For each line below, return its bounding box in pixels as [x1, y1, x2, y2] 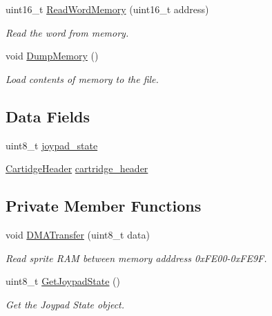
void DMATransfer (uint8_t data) [6, 227, 150, 241]
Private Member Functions [6, 195, 202, 216]
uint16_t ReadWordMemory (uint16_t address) [6, 2, 209, 16]
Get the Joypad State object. [6, 297, 125, 311]
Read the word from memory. [6, 25, 129, 39]
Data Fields [6, 105, 90, 127]
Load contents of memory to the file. [6, 71, 159, 86]
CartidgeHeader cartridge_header [6, 161, 148, 176]
